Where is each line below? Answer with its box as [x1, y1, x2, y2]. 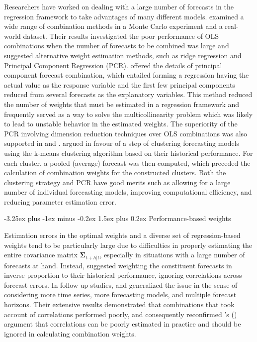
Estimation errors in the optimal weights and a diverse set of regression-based [4, 230, 241, 240]
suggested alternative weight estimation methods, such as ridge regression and [4, 50, 242, 60]
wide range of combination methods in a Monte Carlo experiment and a [4, 21, 223, 31]
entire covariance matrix [4, 249, 78, 260]
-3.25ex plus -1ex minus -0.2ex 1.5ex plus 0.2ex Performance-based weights [4, 213, 231, 224]
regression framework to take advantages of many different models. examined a [4, 11, 244, 21]
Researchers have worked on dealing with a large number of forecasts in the [4, 1, 234, 11]
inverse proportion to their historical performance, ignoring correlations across [4, 270, 242, 280]
